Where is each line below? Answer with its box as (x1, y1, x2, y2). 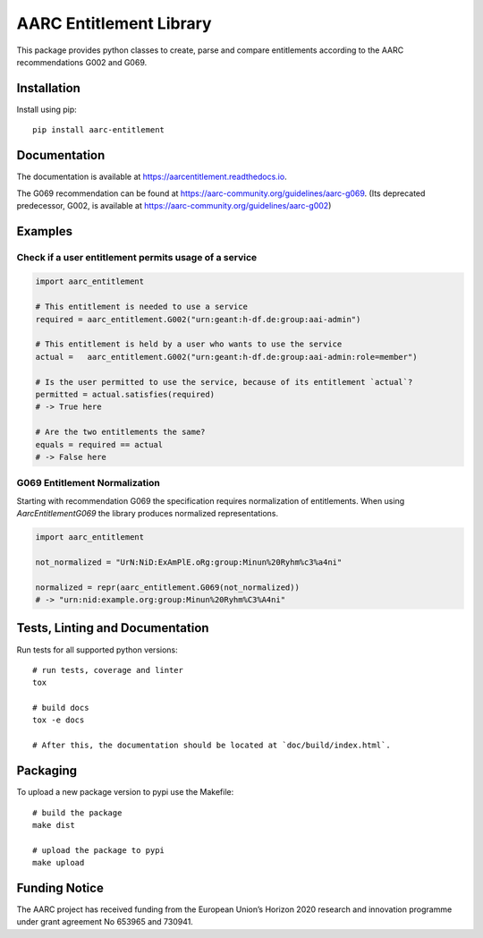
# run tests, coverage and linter (32, 665, 183, 675)
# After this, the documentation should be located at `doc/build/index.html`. (32, 740, 391, 751)
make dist (32, 820, 75, 830)
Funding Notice (16, 880, 105, 895)
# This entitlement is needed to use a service (35, 302, 248, 312)
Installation (16, 81, 80, 96)
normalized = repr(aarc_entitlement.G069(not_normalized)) (35, 582, 300, 593)
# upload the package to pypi (32, 845, 165, 855)
